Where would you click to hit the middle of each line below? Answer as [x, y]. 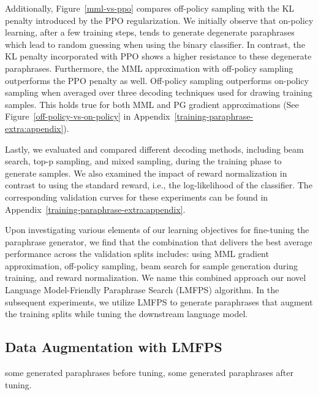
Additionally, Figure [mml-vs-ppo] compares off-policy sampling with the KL [150, 8]
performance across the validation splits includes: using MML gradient [137, 254]
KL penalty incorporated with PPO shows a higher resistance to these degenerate [158, 56]
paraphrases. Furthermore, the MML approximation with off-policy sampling [149, 68]
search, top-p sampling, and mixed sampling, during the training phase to [143, 161]
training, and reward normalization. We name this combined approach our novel [156, 278]
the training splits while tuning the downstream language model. [127, 314]
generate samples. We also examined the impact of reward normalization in [146, 173]
